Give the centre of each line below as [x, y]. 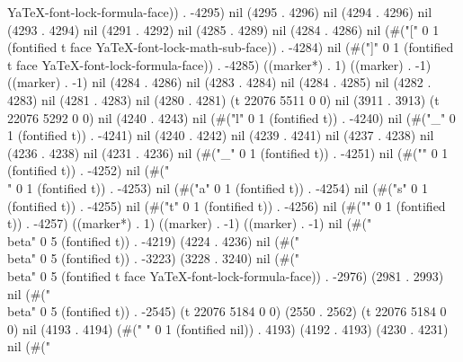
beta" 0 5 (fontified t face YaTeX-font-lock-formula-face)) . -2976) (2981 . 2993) [226, 275]
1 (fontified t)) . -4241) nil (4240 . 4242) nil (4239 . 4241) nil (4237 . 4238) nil [221, 135]
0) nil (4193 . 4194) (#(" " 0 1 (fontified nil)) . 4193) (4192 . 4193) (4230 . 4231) [228, 328]
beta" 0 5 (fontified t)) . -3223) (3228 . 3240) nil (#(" [154, 258]
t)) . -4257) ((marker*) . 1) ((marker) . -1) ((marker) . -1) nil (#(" [190, 223]
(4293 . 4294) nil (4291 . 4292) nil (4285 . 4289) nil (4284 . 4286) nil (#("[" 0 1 [223, 29]
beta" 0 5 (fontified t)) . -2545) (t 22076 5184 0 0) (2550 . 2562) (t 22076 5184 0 [227, 311]
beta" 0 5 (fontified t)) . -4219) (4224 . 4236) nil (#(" [154, 240]
